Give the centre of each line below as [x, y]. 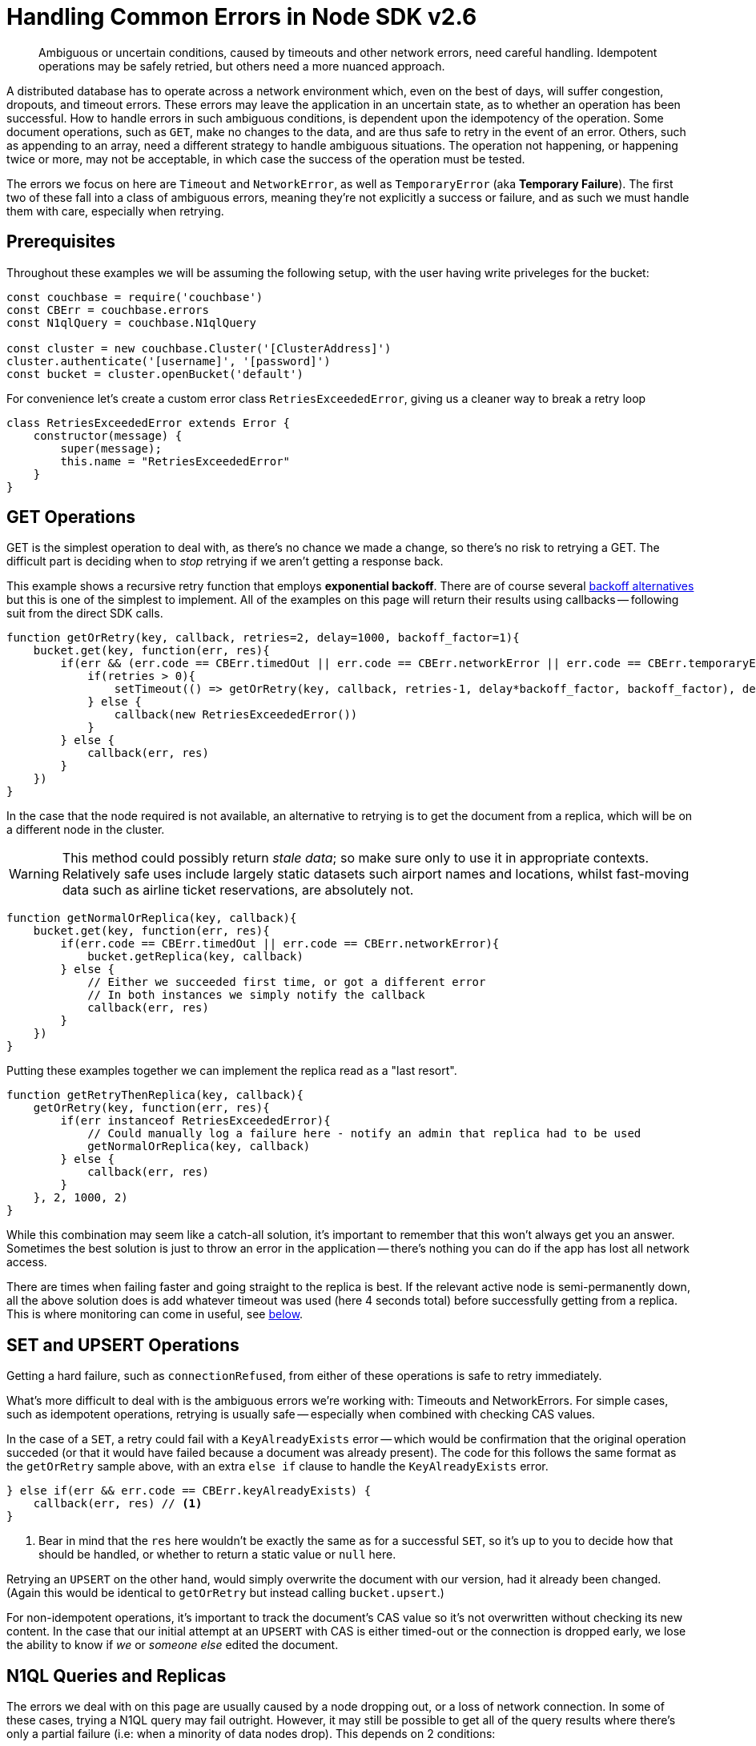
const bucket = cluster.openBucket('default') [155, 374]
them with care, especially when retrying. [115, 211]
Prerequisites [61, 242]
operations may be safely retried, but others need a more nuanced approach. [242, 66]
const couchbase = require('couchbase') [135, 297]
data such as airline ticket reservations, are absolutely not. [238, 890]
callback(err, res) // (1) [118, 1504]
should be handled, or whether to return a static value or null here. [217, 1555]
